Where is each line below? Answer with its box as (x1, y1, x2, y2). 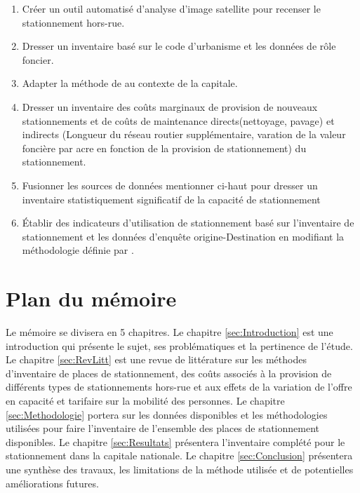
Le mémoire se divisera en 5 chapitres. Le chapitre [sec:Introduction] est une (6, 325, 333, 339)
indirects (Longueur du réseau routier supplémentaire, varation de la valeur (22, 127, 346, 142)
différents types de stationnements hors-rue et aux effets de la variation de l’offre (6, 379, 352, 394)
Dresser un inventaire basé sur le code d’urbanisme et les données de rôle (22, 39, 336, 53)
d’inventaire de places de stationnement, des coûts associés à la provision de (6, 365, 332, 380)
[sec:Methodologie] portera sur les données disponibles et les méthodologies (6, 407, 328, 421)
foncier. (22, 52, 54, 67)
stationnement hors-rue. (22, 15, 125, 29)
